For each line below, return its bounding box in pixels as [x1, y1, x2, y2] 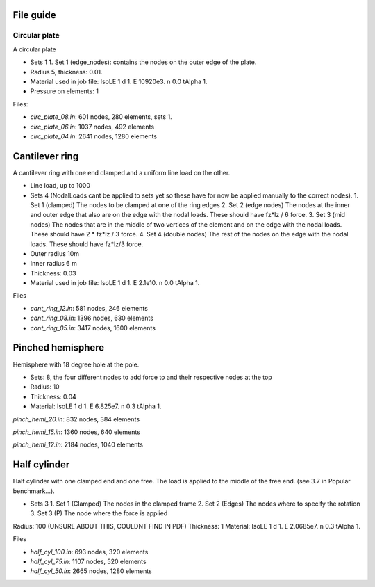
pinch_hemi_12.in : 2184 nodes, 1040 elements [12, 440, 144, 449]
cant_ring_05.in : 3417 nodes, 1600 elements [30, 323, 156, 332]
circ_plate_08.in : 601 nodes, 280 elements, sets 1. [30, 113, 173, 121]
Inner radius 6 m [30, 259, 78, 268]
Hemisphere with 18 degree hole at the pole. [12, 360, 140, 369]
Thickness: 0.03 [30, 268, 76, 278]
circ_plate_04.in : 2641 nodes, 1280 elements [30, 132, 158, 140]
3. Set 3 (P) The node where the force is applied [30, 509, 168, 517]
